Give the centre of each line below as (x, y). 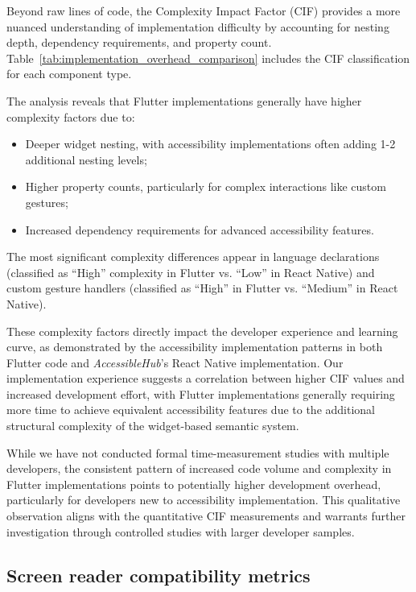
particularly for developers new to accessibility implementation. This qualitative (204, 500)
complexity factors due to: (71, 116)
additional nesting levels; (86, 159)
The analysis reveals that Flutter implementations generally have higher (184, 100)
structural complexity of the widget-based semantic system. (153, 426)
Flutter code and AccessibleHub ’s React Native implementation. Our (175, 362)
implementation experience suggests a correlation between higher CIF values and (206, 378)
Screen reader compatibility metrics (159, 575)
